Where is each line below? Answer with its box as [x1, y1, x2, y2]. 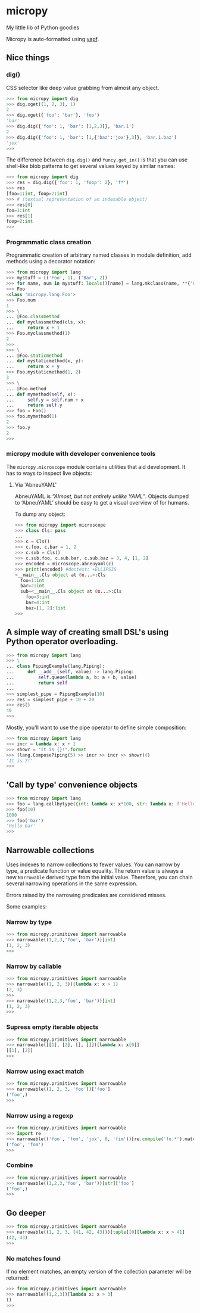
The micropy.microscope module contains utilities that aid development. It [6, 463, 186, 470]
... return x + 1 [6, 325, 60, 331]
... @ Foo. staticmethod [6, 353, 62, 359]
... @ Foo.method [6, 385, 46, 391]
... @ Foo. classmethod [6, 314, 60, 320]
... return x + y [6, 363, 60, 370]
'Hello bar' [6, 823, 36, 829]
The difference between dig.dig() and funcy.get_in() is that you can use [6, 156, 188, 163]
